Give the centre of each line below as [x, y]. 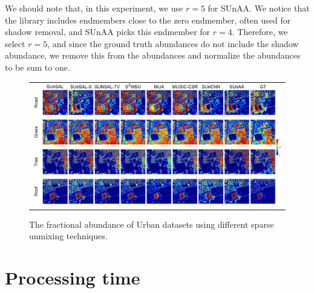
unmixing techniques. [68, 236]
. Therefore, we [260, 32]
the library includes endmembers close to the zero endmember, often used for [148, 20]
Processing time [73, 277]
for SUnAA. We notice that [259, 8]
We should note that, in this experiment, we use [94, 8]
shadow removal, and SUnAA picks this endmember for [108, 32]
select [15, 43]
